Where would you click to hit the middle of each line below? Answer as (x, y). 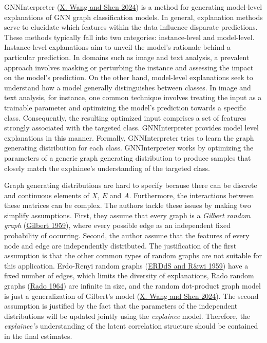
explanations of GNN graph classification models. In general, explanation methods (133, 17)
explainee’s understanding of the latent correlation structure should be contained (131, 326)
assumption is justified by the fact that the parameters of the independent (121, 306)
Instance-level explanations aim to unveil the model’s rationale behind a (117, 47)
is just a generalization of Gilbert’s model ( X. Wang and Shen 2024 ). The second (131, 296)
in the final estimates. (38, 336)
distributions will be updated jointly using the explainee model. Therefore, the (127, 316)
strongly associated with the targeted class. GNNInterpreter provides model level (131, 128)
